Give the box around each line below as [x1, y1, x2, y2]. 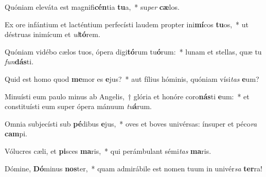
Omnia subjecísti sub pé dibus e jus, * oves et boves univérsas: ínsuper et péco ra [5, 118, 257, 129]
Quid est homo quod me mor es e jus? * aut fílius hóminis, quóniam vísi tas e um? [5, 73, 259, 84]
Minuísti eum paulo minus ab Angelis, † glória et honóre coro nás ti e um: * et [5, 91, 250, 101]
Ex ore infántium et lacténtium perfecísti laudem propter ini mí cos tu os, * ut [5, 19, 249, 29]
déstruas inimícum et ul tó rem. [5, 29, 100, 40]
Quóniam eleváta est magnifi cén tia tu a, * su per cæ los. [5, 2, 180, 12]
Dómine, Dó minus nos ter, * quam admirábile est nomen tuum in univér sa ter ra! [5, 163, 262, 173]
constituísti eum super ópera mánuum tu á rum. [5, 101, 152, 112]
